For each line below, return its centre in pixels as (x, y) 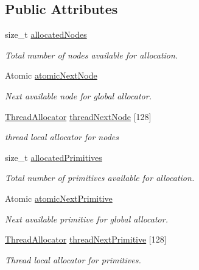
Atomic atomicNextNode (51, 75)
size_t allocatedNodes (46, 34)
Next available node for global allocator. (78, 95)
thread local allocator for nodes (62, 137)
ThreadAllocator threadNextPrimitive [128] (86, 239)
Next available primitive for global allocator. (86, 218)
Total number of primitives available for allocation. (100, 178)
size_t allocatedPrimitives (54, 157)
